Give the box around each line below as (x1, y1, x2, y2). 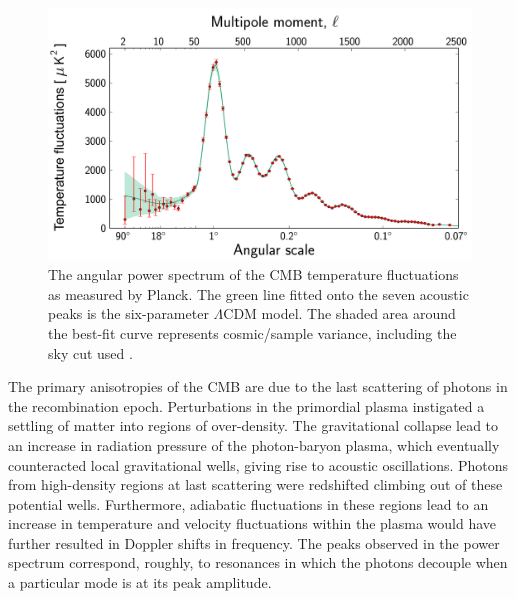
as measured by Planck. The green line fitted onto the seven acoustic (48, 283, 469, 304)
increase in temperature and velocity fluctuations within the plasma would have (8, 513, 497, 534)
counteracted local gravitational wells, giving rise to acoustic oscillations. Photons (8, 454, 509, 475)
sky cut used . (48, 342, 133, 363)
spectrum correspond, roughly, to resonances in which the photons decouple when (8, 552, 508, 573)
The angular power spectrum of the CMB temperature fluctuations (48, 264, 459, 285)
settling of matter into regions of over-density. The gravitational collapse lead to (8, 415, 499, 436)
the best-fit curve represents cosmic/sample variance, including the (48, 322, 457, 343)
